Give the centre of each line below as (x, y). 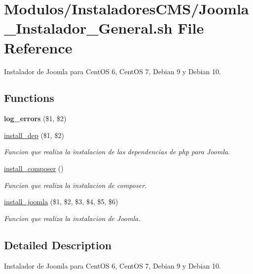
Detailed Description (58, 245)
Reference (38, 47)
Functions (29, 98)
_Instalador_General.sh (88, 28)
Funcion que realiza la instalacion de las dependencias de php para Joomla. (117, 152)
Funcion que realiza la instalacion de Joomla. (72, 218)
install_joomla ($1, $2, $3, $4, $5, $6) (61, 202)
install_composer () (34, 168)
